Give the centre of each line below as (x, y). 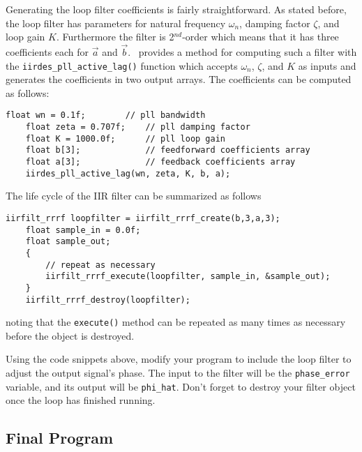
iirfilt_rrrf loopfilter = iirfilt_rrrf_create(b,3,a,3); (143, 218)
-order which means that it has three (261, 37)
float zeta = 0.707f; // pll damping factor (138, 127)
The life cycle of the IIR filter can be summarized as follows (134, 196)
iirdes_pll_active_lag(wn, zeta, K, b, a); (128, 173)
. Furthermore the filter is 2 (115, 37)
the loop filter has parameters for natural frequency (116, 23)
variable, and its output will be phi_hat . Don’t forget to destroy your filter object (181, 386)
